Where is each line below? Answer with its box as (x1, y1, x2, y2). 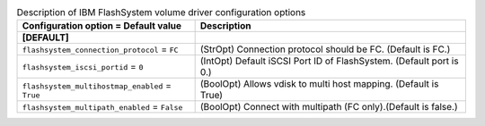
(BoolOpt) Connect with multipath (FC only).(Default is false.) (199, 101, 458, 113)
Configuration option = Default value (22, 20, 182, 32)
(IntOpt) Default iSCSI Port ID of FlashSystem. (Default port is (199, 55, 459, 67)
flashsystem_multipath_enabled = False (22, 101, 183, 113)
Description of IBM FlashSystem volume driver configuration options (16, 6, 306, 19)
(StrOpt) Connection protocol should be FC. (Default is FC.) (199, 43, 451, 55)
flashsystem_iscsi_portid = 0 (22, 61, 144, 73)
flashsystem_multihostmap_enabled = (22, 79, 172, 91)
